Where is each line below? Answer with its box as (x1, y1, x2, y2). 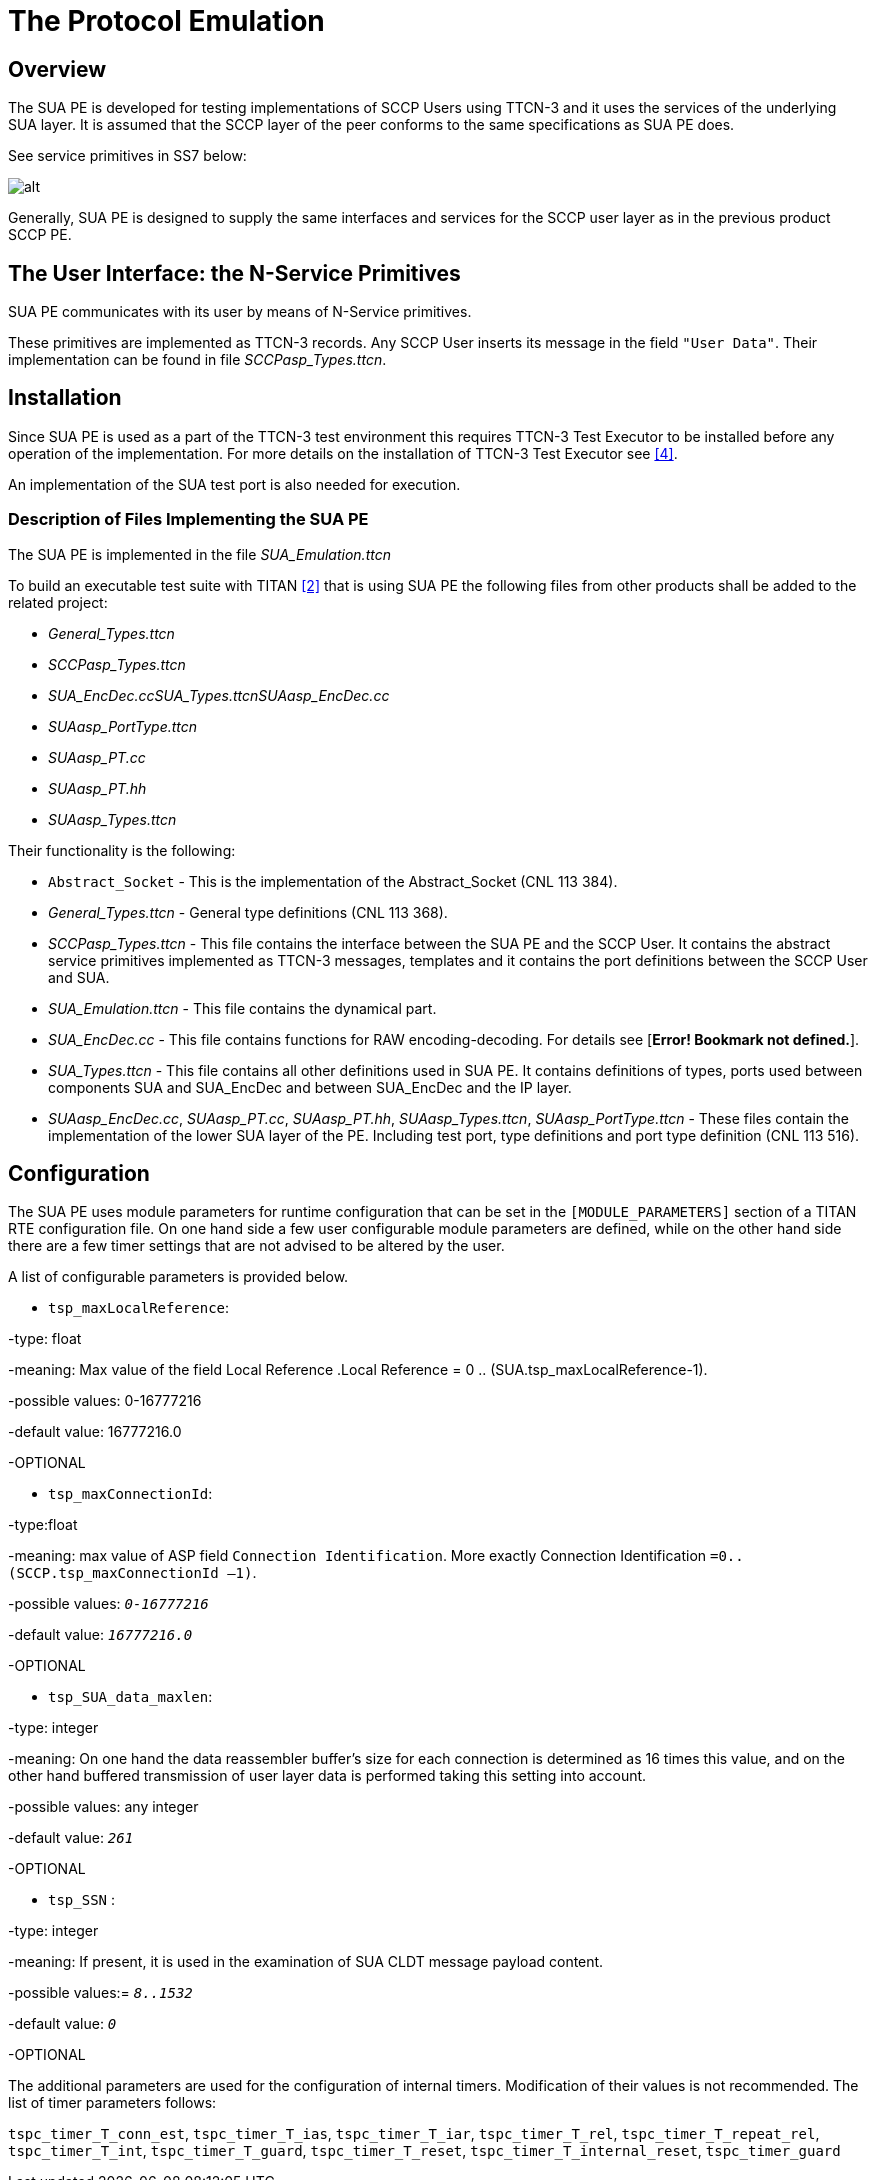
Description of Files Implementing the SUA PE (8, 509, 369, 530)
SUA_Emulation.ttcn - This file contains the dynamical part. (48, 999, 437, 1017)
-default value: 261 (8, 1829, 134, 1847)
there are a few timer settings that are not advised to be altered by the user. (8, 1237, 505, 1255)
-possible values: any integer (8, 1798, 199, 1816)
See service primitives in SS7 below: (8, 147, 247, 165)
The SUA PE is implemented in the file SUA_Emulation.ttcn (8, 545, 391, 563)
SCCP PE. (8, 226, 72, 244)
